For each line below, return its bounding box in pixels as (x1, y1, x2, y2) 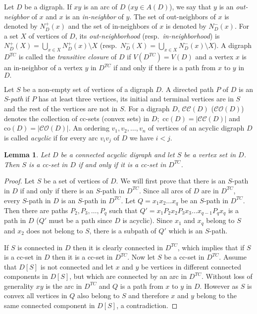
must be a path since (49, 215, 112, 225)
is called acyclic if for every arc (4, 132, 98, 142)
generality (4, 280, 34, 291)
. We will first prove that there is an (116, 176, 226, 186)
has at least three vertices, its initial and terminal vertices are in (38, 93, 234, 104)
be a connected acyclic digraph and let (60, 149, 175, 160)
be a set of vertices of (43, 176, 108, 186)
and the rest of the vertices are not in (4, 103, 118, 113)
